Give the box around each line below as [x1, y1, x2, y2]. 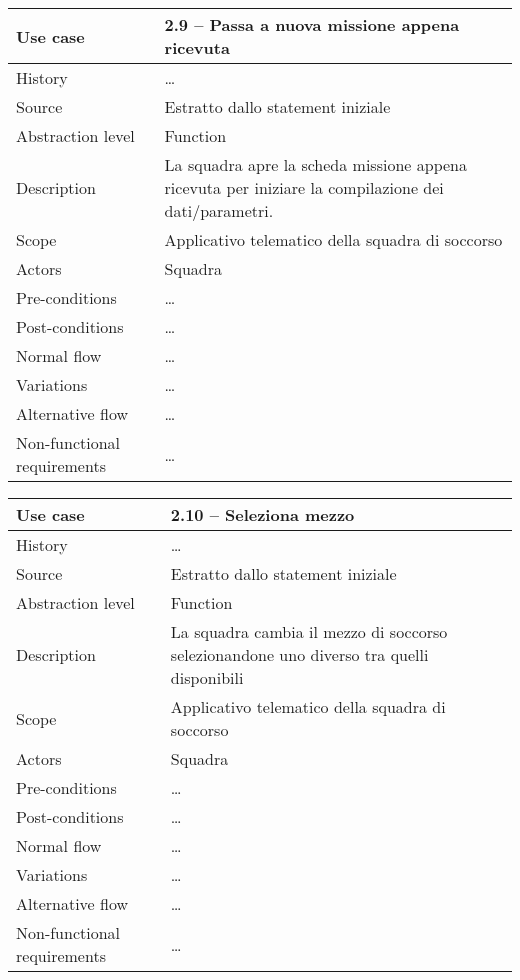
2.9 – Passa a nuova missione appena [164, 13, 460, 36]
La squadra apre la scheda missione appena [164, 153, 467, 176]
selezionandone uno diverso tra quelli [170, 643, 429, 666]
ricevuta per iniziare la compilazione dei [164, 176, 444, 199]
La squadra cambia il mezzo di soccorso [170, 620, 448, 643]
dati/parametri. [164, 199, 274, 222]
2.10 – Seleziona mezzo [170, 503, 355, 526]
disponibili [170, 666, 244, 689]
